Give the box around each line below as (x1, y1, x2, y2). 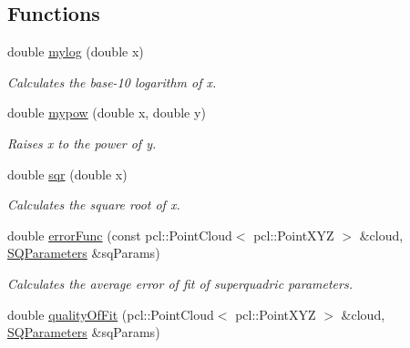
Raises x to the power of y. (7, 133, 157, 152)
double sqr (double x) (7, 164, 128, 183)
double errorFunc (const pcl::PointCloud (7, 225, 232, 244)
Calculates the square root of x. (7, 195, 180, 214)
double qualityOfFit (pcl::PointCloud (7, 304, 214, 323)
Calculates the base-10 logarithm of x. (7, 72, 217, 91)
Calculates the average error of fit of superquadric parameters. (7, 273, 353, 292)
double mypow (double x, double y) (7, 103, 206, 122)
